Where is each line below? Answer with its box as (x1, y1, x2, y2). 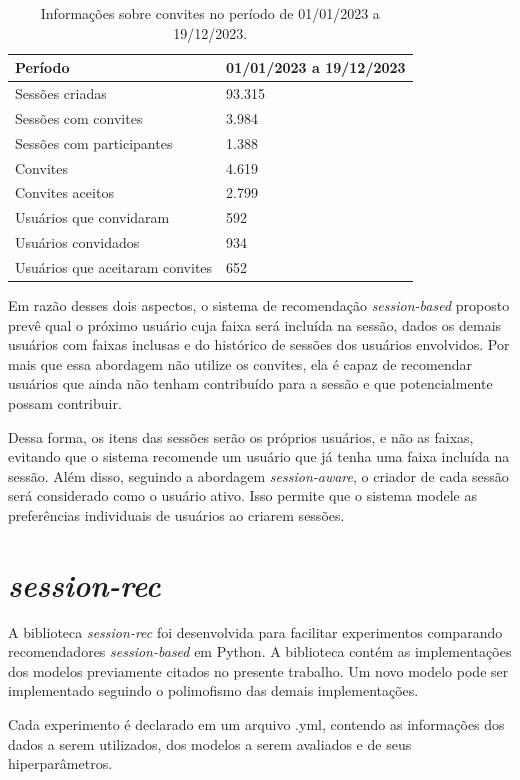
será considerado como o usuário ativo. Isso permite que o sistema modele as (8, 485, 477, 506)
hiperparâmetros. (8, 753, 113, 774)
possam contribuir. (8, 393, 122, 413)
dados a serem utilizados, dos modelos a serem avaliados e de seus (8, 733, 412, 754)
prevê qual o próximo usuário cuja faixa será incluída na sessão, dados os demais (8, 314, 502, 335)
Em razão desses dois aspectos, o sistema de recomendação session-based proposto (8, 295, 510, 316)
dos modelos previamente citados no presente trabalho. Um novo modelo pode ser (8, 660, 509, 681)
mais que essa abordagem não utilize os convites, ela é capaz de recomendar (8, 353, 472, 374)
